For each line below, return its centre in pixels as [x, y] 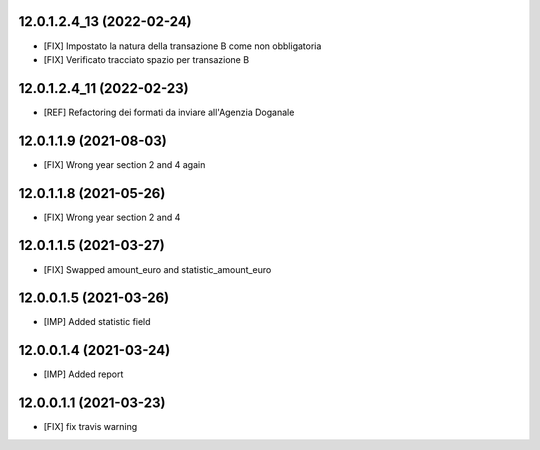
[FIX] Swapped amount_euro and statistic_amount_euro [157, 269]
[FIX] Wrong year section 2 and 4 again [124, 164]
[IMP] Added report [83, 374]
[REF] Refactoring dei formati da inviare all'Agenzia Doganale [169, 112]
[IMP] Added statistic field [97, 322]
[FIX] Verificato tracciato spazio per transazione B [146, 59]
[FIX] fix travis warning [90, 427]
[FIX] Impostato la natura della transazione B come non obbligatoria [182, 46]
